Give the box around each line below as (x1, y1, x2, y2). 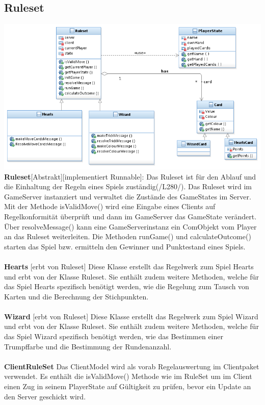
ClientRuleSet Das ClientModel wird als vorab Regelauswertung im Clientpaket (4, 361, 259, 371)
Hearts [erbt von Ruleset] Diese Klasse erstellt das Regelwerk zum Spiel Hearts (4, 261, 254, 271)
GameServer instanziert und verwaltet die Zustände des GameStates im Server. (4, 191, 251, 201)
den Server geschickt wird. (4, 391, 86, 401)
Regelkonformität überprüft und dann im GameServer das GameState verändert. (4, 211, 257, 221)
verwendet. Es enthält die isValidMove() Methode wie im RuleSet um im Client (4, 371, 252, 382)
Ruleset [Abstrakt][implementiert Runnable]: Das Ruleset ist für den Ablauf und (4, 171, 256, 182)
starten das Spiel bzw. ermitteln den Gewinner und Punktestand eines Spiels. (4, 241, 246, 251)
